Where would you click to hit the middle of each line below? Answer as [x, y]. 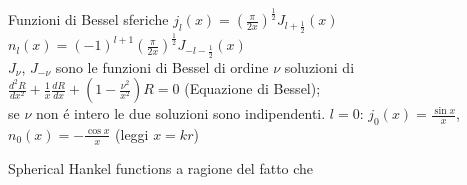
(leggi [132, 133]
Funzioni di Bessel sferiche [88, 19]
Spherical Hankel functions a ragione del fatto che [161, 167]
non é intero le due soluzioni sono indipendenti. [180, 113]
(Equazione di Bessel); [252, 88]
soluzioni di [319, 66]
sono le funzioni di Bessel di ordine [162, 66]
